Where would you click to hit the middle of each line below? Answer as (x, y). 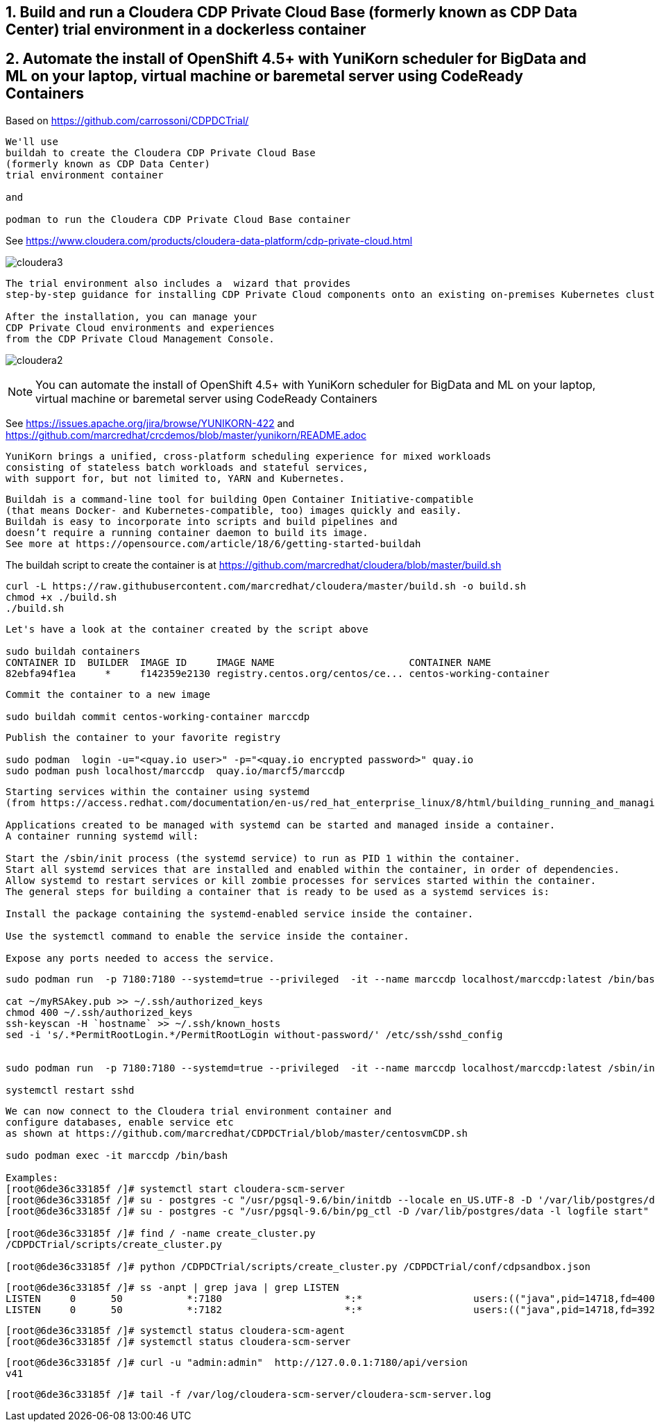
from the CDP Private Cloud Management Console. (140, 339)
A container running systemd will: (102, 836)
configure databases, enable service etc (120, 1122)
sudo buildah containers (73, 651)
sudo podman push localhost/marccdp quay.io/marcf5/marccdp (175, 770)
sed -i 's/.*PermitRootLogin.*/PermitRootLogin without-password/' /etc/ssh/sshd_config (254, 1034)
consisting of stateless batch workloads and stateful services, (187, 467)
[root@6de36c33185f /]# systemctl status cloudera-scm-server (178, 1341)
